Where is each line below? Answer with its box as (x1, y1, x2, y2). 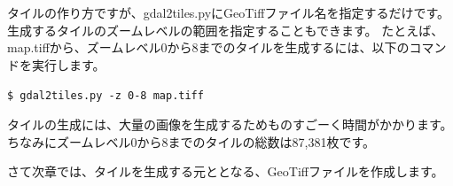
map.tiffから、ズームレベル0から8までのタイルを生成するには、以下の (7, 38, 410, 57)
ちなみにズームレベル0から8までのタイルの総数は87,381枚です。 (7, 132, 376, 151)
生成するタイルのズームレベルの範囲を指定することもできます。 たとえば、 (7, 20, 444, 39)
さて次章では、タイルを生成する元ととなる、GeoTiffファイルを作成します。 (7, 162, 444, 181)
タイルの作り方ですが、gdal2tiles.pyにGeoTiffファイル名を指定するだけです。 (7, 4, 449, 21)
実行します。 (31, 55, 105, 74)
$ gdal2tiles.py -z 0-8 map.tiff (7, 89, 204, 103)
